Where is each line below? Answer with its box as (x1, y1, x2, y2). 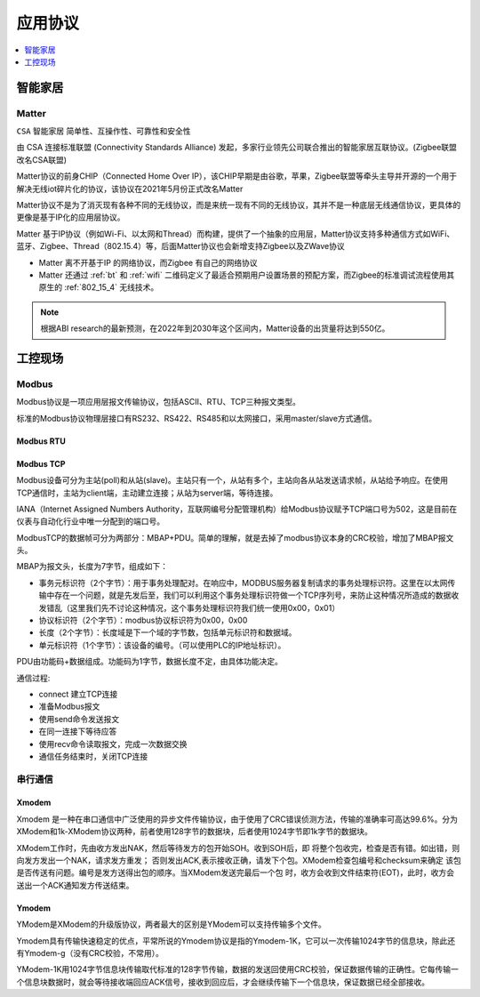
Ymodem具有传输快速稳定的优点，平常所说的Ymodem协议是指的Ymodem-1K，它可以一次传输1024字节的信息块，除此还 (16, 935, 456, 946)
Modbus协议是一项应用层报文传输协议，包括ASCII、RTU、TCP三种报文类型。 (16, 397, 301, 407)
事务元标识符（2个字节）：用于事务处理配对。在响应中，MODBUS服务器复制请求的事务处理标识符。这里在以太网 (38, 577, 448, 588)
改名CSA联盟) (16, 154, 67, 165)
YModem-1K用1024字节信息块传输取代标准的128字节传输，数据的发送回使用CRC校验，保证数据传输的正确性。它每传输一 (16, 964, 460, 975)
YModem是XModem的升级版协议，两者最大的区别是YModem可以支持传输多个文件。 (16, 919, 326, 929)
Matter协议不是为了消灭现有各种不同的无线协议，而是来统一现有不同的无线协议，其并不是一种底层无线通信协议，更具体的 (16, 200, 461, 211)
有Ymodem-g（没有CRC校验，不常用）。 (16, 948, 164, 958)
